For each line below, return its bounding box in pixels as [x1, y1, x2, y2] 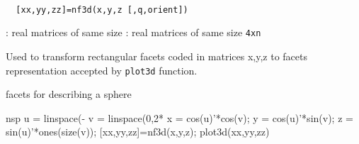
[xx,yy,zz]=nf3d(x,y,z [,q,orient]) [16, 4, 188, 15]
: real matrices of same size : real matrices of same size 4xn [6, 25, 261, 40]
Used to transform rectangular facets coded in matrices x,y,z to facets [6, 48, 307, 63]
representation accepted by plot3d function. [6, 62, 198, 77]
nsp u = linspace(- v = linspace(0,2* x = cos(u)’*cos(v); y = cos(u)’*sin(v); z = [6, 110, 353, 125]
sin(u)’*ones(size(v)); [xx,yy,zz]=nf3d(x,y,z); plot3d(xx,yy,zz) [6, 124, 270, 139]
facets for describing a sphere [6, 87, 132, 101]
